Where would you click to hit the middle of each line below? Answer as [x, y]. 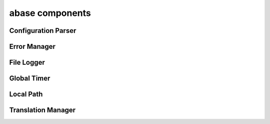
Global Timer [30, 78]
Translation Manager [42, 110]
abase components [50, 13]
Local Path [26, 94]
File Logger [27, 62]
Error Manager [32, 47]
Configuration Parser [43, 31]
